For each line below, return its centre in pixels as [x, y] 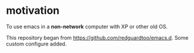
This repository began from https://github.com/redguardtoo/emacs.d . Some [97, 37]
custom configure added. [37, 44]
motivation [33, 11]
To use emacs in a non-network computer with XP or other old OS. [87, 26]
